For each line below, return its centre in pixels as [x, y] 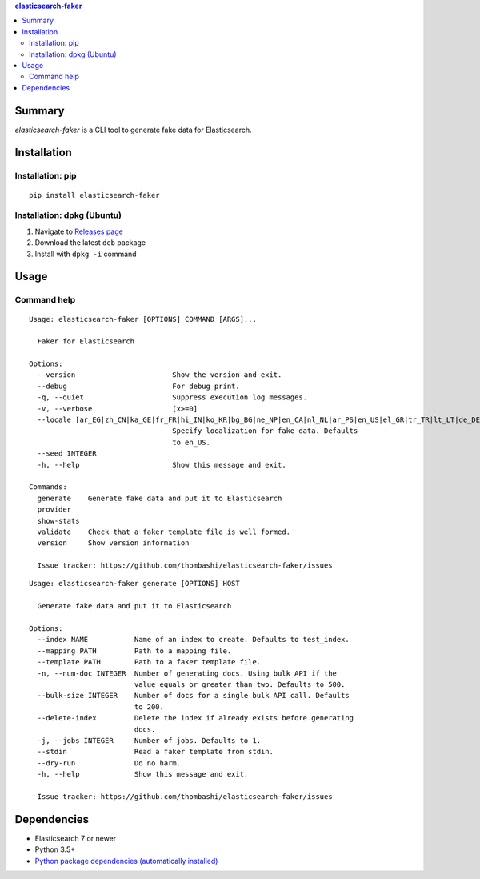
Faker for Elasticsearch [86, 341]
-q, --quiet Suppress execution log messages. [172, 397]
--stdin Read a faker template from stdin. [155, 752]
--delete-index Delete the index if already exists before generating [196, 718]
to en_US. [192, 442]
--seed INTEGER [67, 454]
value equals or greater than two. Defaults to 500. [240, 684]
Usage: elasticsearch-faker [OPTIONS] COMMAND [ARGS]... [143, 319]
